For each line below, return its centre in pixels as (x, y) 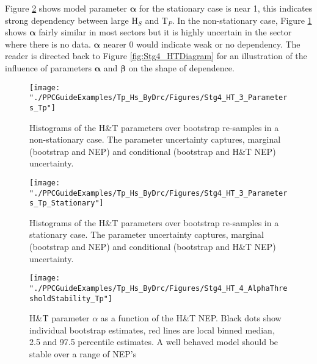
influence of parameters (49, 67)
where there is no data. (48, 44)
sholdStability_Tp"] (71, 298)
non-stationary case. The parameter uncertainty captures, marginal (155, 139)
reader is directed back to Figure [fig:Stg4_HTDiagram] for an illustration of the (156, 56)
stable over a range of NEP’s (83, 354)
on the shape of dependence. (181, 67)
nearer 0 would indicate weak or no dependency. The (202, 44)
